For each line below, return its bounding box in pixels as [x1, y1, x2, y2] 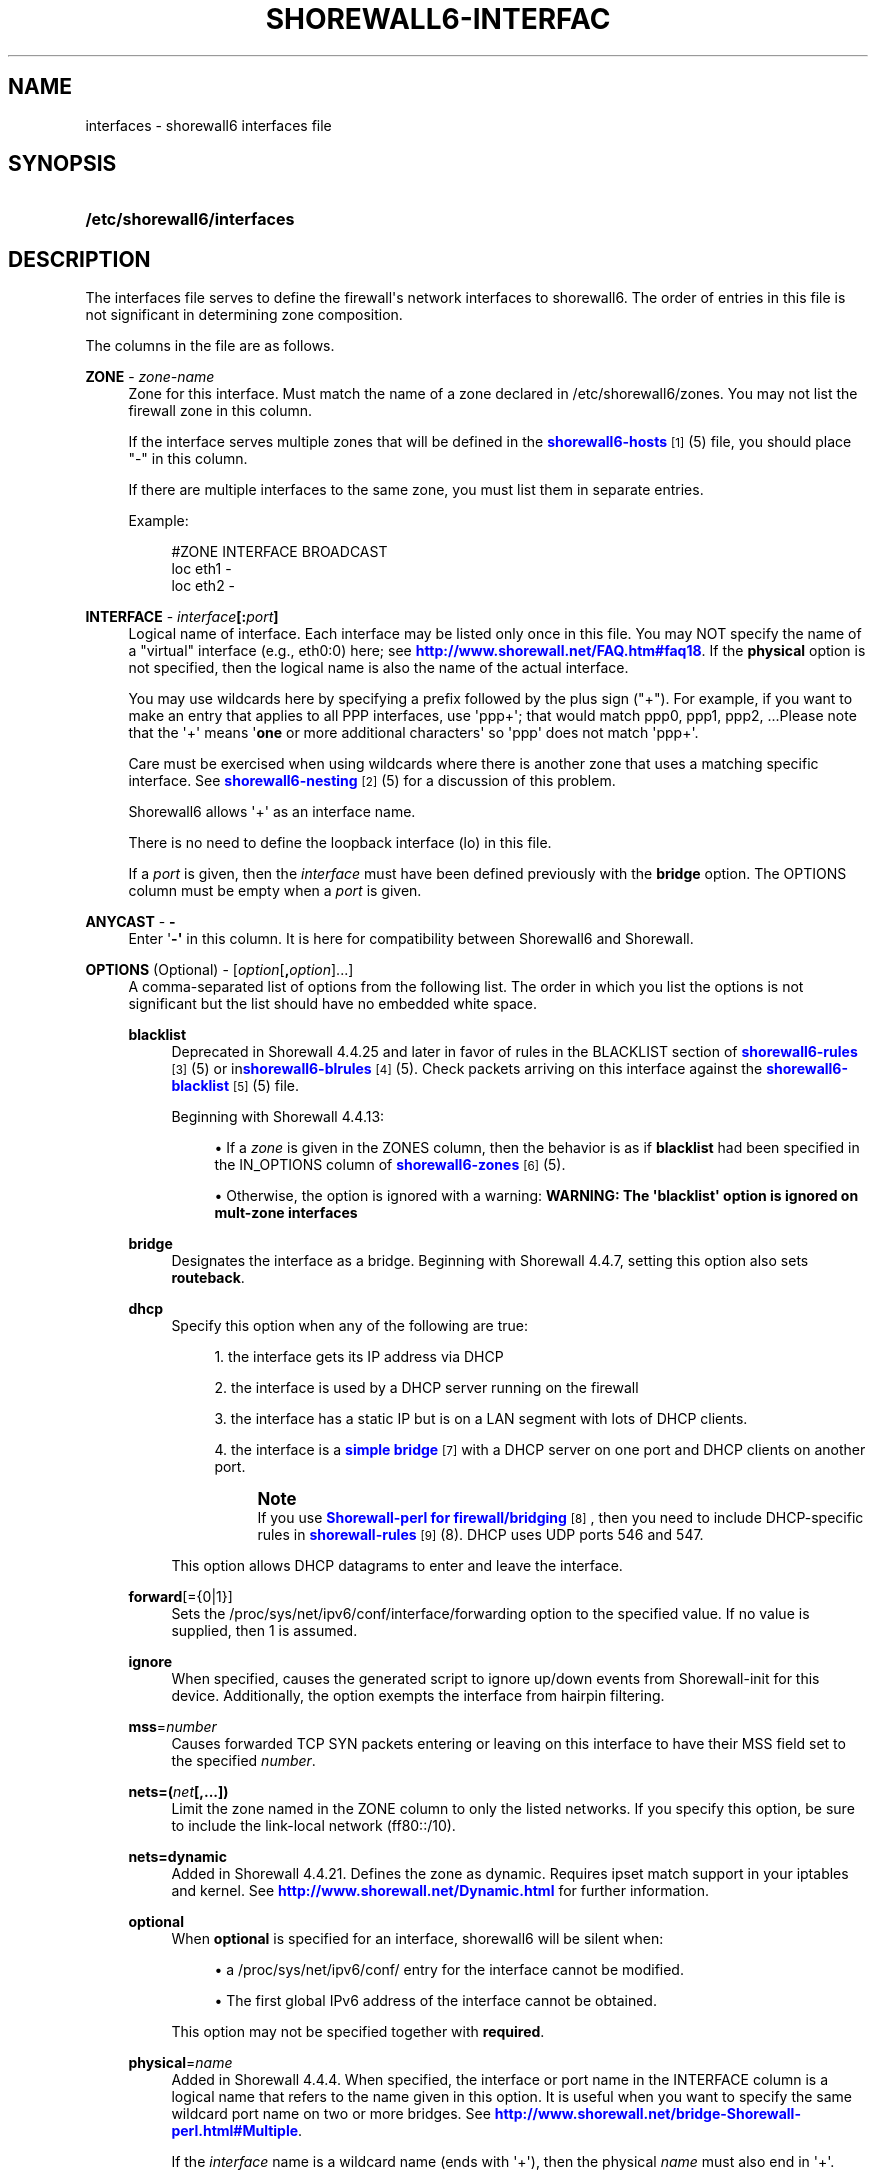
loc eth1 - [171, 560, 232, 578]
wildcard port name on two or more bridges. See [171, 2105, 491, 2123]
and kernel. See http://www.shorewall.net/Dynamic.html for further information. [171, 1882, 710, 1900]
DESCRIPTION [8, 246, 151, 272]
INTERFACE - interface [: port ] [85, 608, 279, 626]
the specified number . [171, 1752, 316, 1770]
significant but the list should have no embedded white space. [128, 995, 538, 1013]
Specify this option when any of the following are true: [171, 1317, 528, 1335]
